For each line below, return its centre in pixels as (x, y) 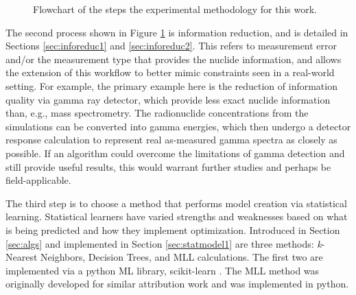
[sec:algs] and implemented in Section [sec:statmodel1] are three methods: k (164, 243)
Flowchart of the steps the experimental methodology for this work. (175, 9)
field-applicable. (38, 180)
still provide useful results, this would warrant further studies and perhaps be (168, 166)
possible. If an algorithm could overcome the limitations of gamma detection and (175, 153)
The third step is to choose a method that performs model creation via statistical (176, 203)
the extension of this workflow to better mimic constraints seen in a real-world (170, 72)
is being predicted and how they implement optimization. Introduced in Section (173, 229)
